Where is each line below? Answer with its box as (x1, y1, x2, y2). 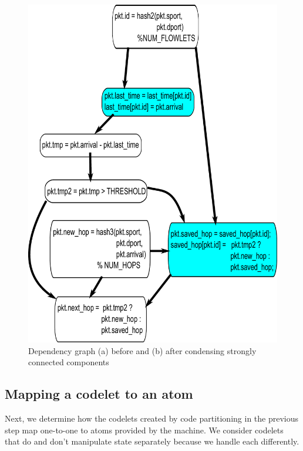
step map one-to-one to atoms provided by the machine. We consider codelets (5, 423, 284, 436)
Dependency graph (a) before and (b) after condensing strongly (28, 344, 257, 356)
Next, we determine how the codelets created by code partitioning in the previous (5, 412, 299, 425)
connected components (28, 356, 109, 368)
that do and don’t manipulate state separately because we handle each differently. (5, 435, 299, 447)
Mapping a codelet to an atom (5, 385, 193, 403)
